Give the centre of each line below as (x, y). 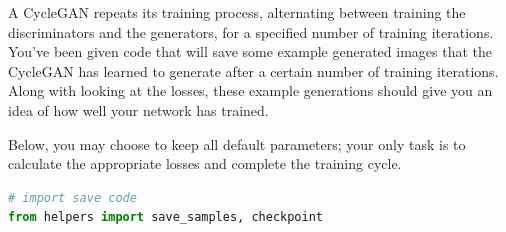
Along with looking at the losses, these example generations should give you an (250, 90)
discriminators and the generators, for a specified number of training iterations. (251, 31)
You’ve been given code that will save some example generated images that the (250, 51)
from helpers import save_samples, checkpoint (166, 217)
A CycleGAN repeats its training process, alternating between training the (237, 12)
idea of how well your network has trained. (138, 109)
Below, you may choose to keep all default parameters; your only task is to (237, 143)
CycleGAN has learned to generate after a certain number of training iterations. (253, 70)
